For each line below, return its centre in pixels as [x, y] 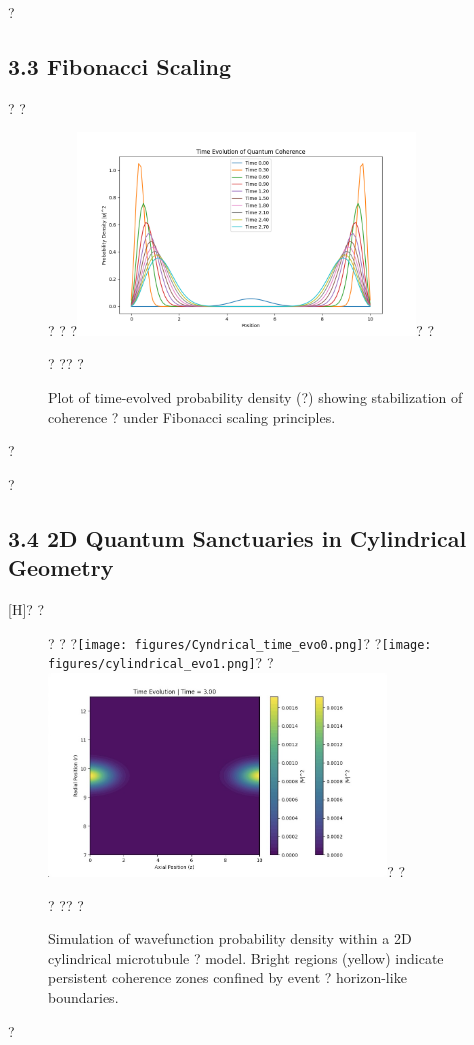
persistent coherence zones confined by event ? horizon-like [227, 977]
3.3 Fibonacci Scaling [120, 65]
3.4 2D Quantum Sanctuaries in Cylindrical [237, 537]
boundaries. [83, 996]
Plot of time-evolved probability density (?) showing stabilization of [255, 397]
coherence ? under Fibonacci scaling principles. [192, 416]
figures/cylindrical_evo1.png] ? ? [161, 662]
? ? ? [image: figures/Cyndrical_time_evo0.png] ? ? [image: [240, 642]
